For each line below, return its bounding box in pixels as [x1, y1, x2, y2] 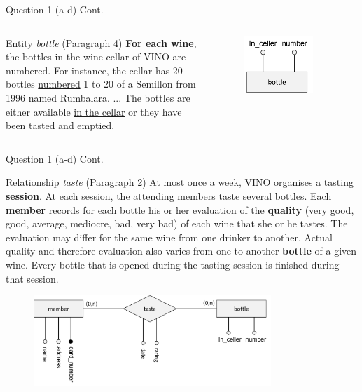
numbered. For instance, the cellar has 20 [6, 62, 183, 77]
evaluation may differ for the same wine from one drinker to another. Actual [6, 229, 333, 244]
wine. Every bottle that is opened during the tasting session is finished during [6, 257, 340, 271]
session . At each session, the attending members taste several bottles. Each [6, 188, 332, 203]
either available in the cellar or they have [6, 104, 182, 119]
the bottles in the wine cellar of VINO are [6, 49, 186, 64]
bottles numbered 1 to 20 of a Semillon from [6, 76, 196, 91]
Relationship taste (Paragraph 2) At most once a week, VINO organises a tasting [6, 175, 354, 189]
